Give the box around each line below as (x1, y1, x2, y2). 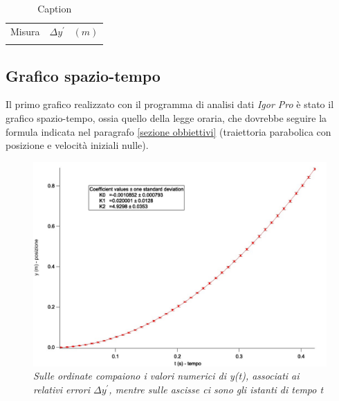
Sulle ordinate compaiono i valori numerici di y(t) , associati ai (33, 368, 300, 383)
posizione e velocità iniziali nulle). (6, 138, 149, 152)
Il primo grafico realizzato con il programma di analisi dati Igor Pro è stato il (6, 97, 334, 112)
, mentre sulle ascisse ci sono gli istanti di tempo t (109, 382, 324, 396)
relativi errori (33, 382, 90, 396)
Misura (10, 24, 40, 38)
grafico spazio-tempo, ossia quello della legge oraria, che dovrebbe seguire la (6, 110, 327, 125)
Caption (37, 1, 72, 15)
